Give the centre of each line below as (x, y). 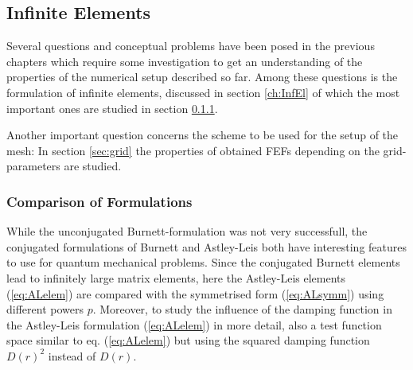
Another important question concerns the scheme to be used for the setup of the (203, 135)
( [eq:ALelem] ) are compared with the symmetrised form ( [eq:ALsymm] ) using (195, 293)
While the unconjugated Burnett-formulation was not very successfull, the (187, 231)
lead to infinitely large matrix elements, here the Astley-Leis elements (176, 277)
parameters (33, 166)
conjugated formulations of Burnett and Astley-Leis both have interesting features (207, 246)
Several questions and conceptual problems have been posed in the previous (191, 46)
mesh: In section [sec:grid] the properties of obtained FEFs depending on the (193, 150)
